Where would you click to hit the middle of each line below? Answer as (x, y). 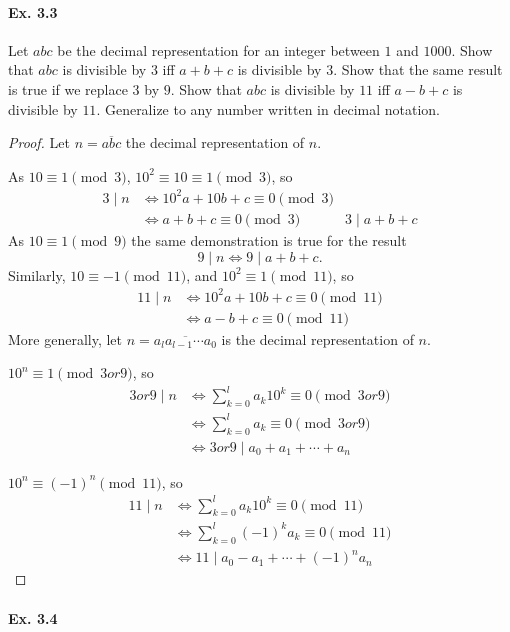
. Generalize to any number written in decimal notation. (268, 108)
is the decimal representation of (317, 338)
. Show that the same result (418, 69)
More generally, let (65, 338)
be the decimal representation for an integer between (218, 49)
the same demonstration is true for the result (269, 239)
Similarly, (37, 274)
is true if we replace (68, 88)
